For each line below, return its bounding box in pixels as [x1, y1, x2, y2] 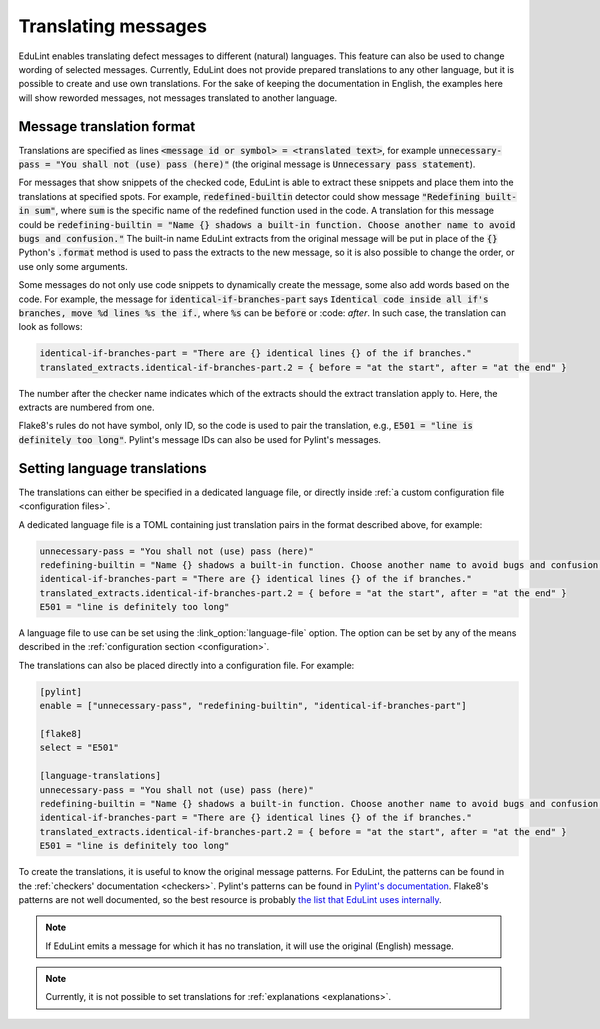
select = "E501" [39, 742, 120, 754]
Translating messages [18, 15, 207, 37]
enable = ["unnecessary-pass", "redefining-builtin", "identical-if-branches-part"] [39, 700, 467, 712]
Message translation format [18, 118, 196, 135]
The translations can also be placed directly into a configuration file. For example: [18, 659, 355, 671]
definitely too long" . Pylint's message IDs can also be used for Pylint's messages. [18, 433, 382, 445]
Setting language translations [18, 460, 207, 477]
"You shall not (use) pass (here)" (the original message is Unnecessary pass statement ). [55, 158, 476, 170]
